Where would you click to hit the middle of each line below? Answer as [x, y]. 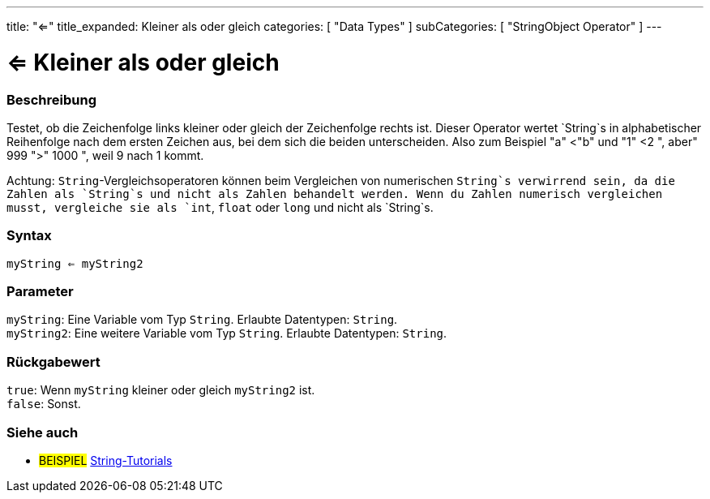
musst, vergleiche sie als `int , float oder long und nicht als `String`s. [220, 207]
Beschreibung [52, 99]
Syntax [29, 236]
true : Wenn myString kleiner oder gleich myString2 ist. [161, 390]
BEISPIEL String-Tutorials [106, 460]
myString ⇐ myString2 [75, 263]
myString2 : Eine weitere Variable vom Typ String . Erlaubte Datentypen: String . [227, 333]
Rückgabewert [53, 361]
